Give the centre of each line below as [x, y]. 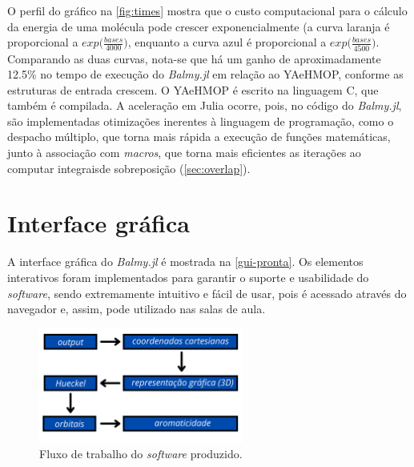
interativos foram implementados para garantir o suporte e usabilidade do [188, 277]
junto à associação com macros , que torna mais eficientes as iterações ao [184, 153]
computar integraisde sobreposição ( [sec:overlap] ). [129, 168]
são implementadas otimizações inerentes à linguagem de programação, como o [201, 121]
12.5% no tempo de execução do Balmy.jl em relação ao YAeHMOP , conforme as [205, 74]
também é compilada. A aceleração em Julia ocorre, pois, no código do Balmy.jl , [205, 105]
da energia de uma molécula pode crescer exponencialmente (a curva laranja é [199, 26]
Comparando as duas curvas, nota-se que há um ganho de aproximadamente [194, 58]
